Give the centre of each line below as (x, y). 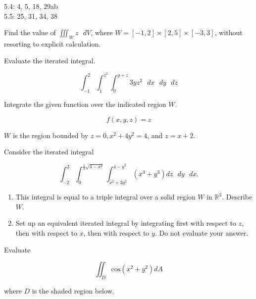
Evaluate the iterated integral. (50, 60)
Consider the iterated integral (49, 152)
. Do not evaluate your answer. (202, 232)
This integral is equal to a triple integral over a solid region (105, 197)
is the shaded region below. (73, 290)
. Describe (237, 197)
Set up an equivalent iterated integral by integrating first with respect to (126, 223)
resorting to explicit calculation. (52, 43)
